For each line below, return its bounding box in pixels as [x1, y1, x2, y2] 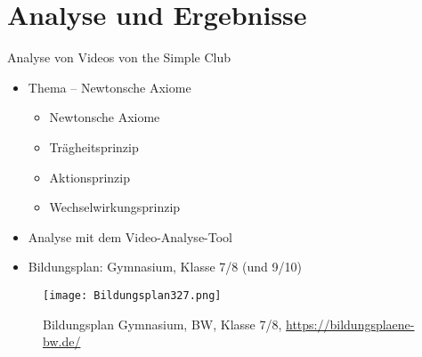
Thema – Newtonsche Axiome [28, 77, 191, 96]
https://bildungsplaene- [286, 314, 415, 333]
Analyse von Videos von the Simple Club [7, 48, 231, 67]
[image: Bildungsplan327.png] [43, 288, 222, 302]
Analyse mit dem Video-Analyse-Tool [28, 227, 232, 246]
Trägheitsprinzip [49, 137, 139, 156]
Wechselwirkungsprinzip [49, 198, 181, 216]
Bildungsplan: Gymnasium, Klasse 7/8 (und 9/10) [28, 257, 302, 276]
